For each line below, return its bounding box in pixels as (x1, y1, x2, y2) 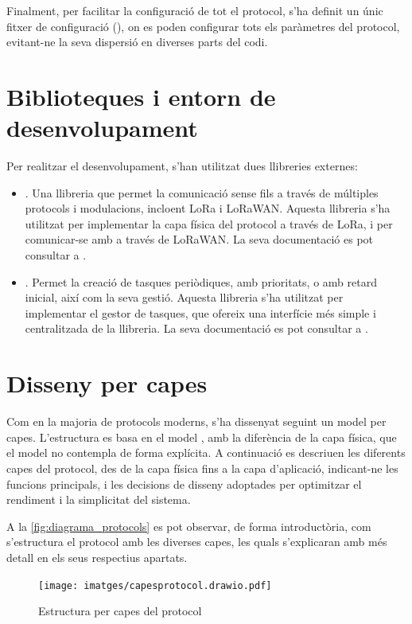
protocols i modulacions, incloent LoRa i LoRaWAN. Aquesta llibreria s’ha (25, 200, 391, 216)
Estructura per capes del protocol (38, 603, 202, 619)
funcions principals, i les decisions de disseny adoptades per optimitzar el (6, 475, 362, 492)
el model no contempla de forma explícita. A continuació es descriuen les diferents (6, 444, 406, 461)
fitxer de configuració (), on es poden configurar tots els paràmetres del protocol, (6, 18, 400, 34)
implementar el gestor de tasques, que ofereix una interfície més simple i (25, 304, 376, 321)
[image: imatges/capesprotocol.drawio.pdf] (38, 579, 272, 591)
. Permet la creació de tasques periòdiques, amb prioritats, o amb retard (25, 273, 377, 290)
